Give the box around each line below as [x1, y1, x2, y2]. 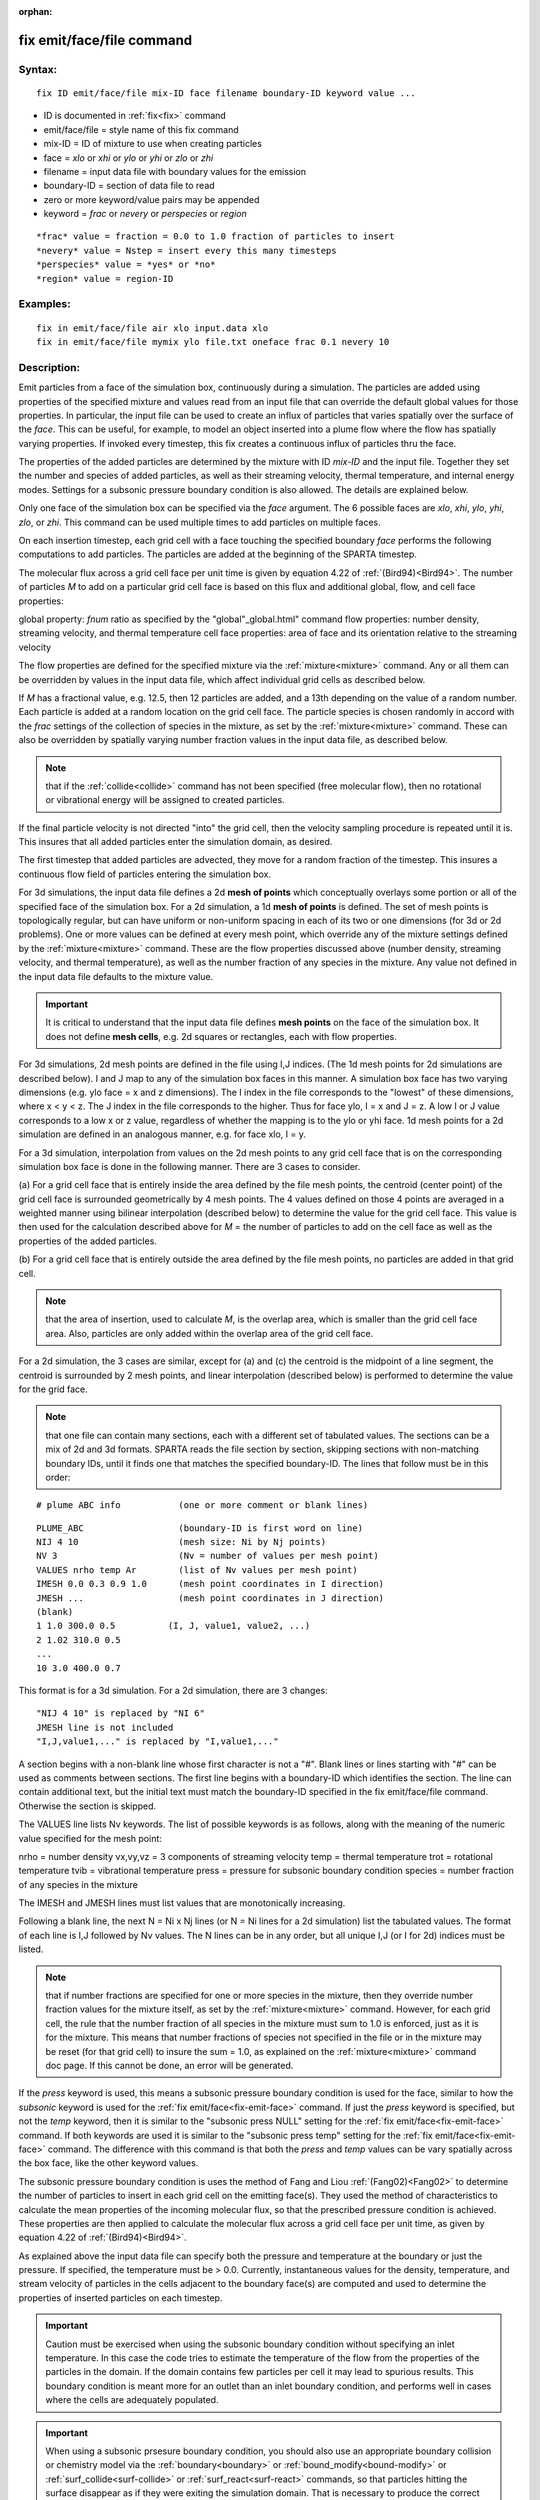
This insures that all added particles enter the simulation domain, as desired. [18, 836, 333, 848]
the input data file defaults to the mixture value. [18, 970, 214, 982]
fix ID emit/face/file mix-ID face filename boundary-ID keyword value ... [36, 87, 416, 99]
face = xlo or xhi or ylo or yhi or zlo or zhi [43, 151, 214, 164]
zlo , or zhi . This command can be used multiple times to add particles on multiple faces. [18, 516, 382, 528]
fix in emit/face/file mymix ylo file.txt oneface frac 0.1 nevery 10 [36, 336, 390, 347]
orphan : [18, 6, 53, 17]
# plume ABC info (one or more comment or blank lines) [36, 1500, 369, 1511]
